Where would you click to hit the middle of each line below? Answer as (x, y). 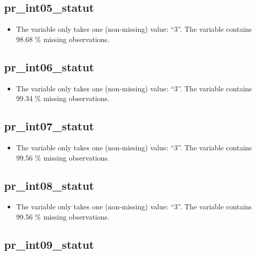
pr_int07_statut (49, 126)
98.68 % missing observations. (63, 39)
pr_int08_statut (49, 185)
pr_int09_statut (49, 244)
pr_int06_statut (49, 66)
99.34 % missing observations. (63, 98)
